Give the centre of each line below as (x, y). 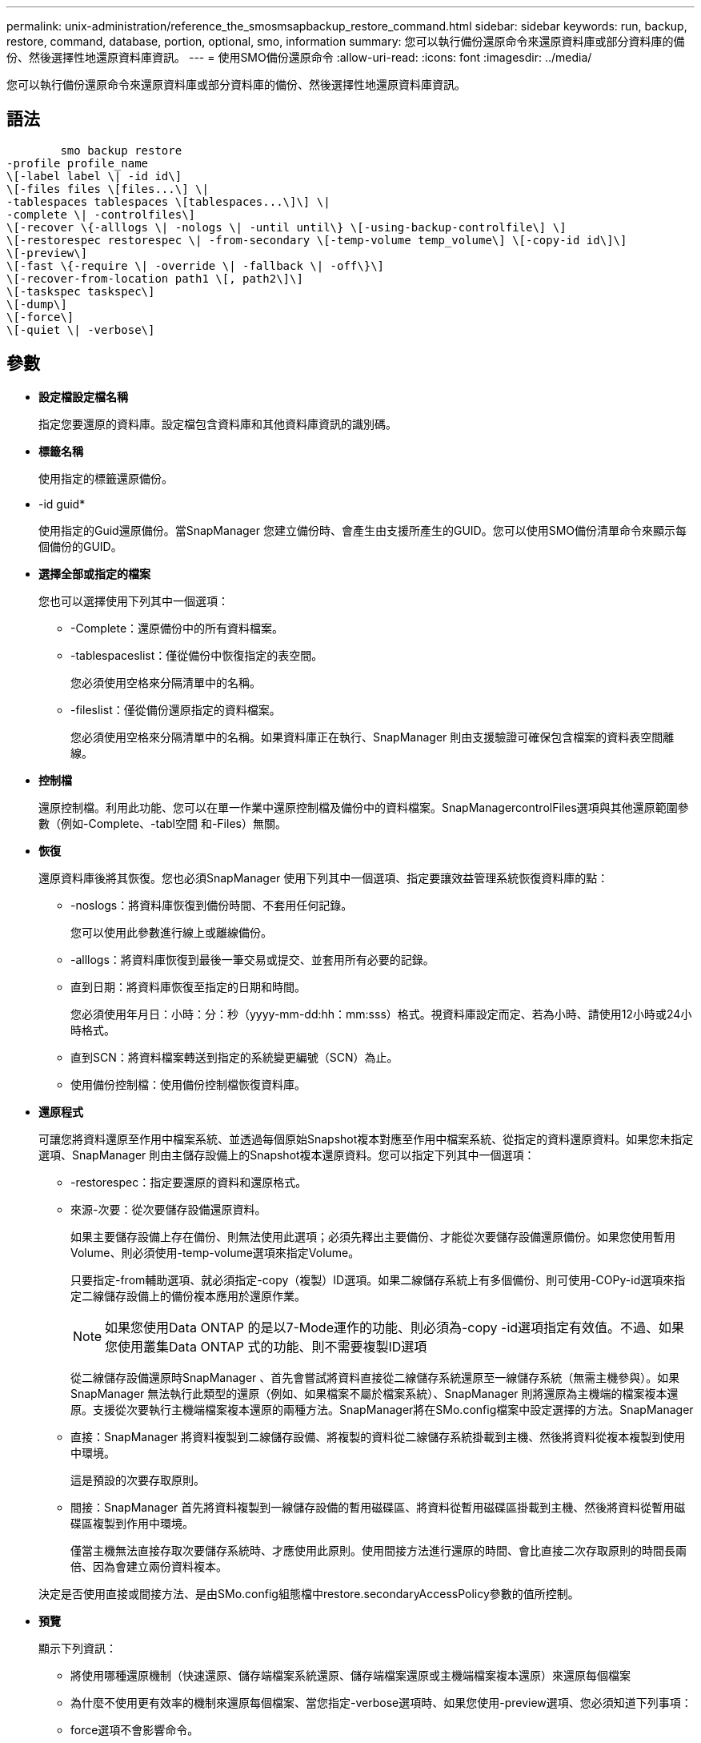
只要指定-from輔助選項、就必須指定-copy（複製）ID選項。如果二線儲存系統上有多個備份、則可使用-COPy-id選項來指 (378, 1279)
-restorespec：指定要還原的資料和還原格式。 (189, 1182)
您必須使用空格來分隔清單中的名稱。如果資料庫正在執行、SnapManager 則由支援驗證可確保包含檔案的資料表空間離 (373, 737)
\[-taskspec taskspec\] (81, 291)
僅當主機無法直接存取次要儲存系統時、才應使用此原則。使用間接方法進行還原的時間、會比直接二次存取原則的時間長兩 (379, 1550)
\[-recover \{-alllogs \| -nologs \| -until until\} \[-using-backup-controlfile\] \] (286, 227)
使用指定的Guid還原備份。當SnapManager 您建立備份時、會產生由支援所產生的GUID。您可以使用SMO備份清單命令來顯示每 (363, 530)
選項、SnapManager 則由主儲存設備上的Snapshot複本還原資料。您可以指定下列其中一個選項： (287, 1155)
